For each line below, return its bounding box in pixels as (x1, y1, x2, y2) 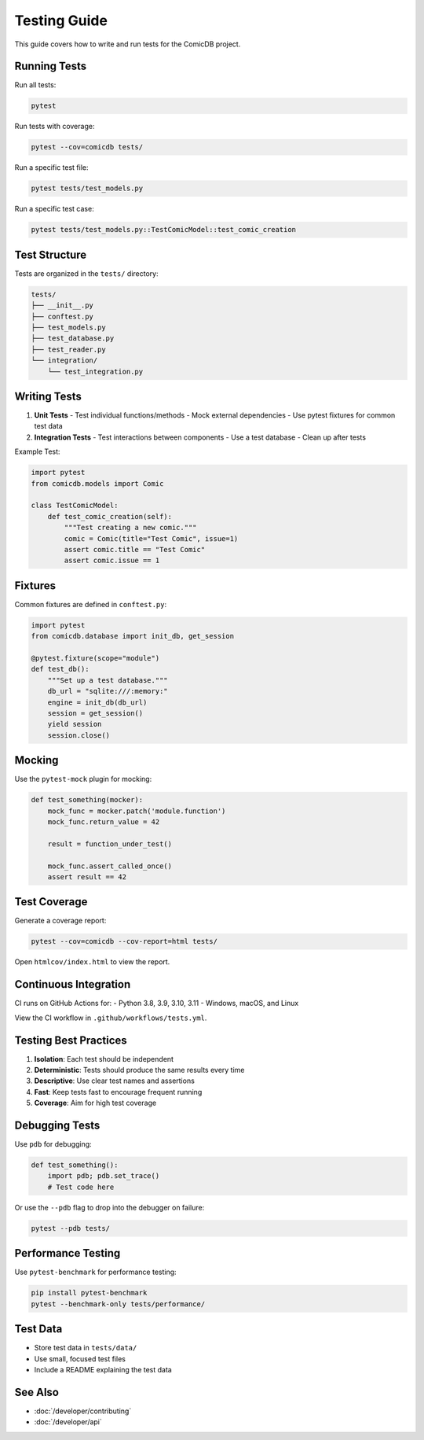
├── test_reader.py (31, 344, 106, 354)
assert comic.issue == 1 (64, 556, 160, 565)
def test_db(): (31, 665, 90, 674)
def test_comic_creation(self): (47, 512, 173, 521)
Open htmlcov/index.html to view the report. (14, 957, 170, 967)
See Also (14, 1385, 59, 1399)
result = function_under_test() (47, 839, 173, 849)
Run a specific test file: (14, 163, 89, 172)
